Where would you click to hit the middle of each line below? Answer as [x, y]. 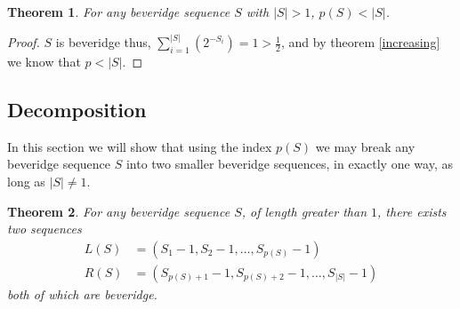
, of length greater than [304, 211]
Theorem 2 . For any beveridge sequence [119, 211]
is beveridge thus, [103, 42]
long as [26, 182]
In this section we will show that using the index [140, 146]
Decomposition [77, 110]
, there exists [412, 211]
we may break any [365, 146]
